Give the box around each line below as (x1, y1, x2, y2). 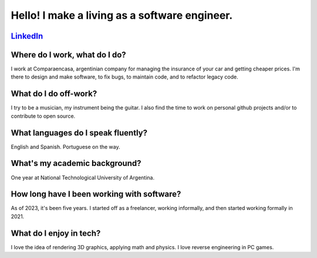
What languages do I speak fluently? (11, 128, 148, 138)
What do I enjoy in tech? (11, 228, 101, 238)
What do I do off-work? (11, 89, 97, 99)
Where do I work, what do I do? (11, 50, 126, 60)
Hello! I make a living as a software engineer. (11, 9, 233, 22)
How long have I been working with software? (11, 189, 181, 199)
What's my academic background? (11, 158, 141, 168)
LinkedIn (11, 31, 43, 41)
